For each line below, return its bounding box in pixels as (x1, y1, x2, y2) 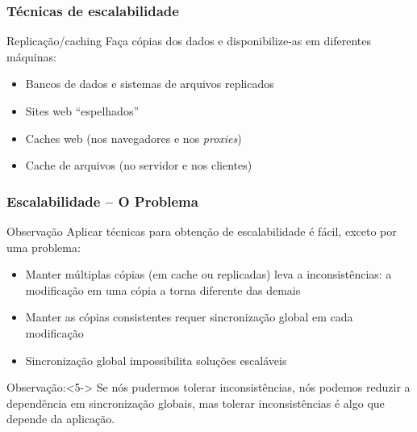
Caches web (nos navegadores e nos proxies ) (25, 129, 242, 146)
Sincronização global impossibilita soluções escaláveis (25, 351, 287, 368)
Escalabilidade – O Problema (6, 191, 198, 211)
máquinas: (6, 48, 56, 65)
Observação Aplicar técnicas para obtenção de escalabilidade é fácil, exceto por (6, 223, 397, 239)
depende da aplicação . (6, 410, 115, 427)
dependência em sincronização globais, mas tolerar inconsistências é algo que (6, 394, 385, 411)
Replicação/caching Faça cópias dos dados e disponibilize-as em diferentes (6, 32, 371, 49)
